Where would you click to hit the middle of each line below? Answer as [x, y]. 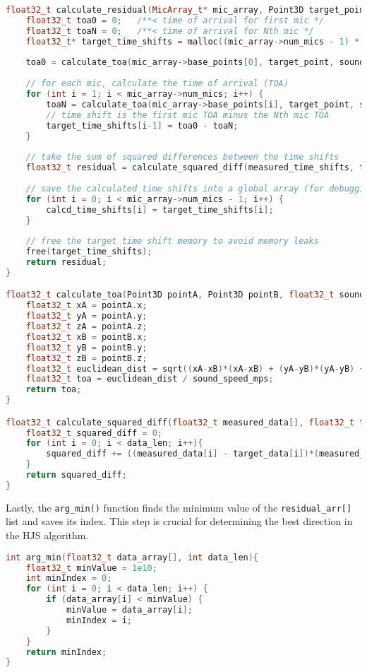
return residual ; [66, 262]
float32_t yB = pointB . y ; [86, 347]
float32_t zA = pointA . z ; [86, 327]
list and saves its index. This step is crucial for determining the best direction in [179, 521]
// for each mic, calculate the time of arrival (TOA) [157, 84]
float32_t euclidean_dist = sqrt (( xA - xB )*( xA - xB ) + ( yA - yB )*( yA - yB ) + [195, 369]
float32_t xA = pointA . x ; [86, 306]
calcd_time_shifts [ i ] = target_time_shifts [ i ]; [160, 210]
